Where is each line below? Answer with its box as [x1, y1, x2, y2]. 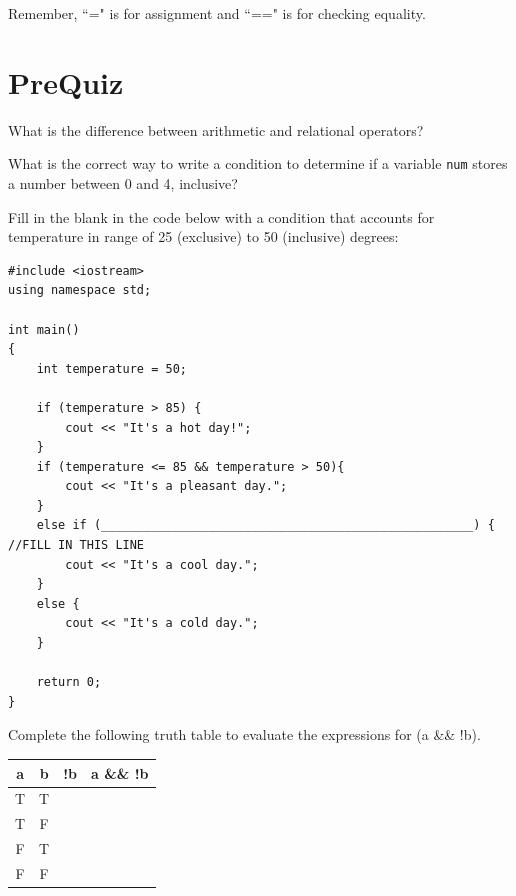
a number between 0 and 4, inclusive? [8, 172, 238, 193]
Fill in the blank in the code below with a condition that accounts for [8, 206, 435, 227]
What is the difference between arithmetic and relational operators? [8, 119, 424, 140]
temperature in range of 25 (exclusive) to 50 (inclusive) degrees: [8, 226, 399, 247]
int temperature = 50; [36, 361, 187, 376]
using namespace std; [8, 283, 152, 298]
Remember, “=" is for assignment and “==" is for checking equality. [8, 3, 426, 23]
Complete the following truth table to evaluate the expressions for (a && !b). [8, 724, 481, 745]
